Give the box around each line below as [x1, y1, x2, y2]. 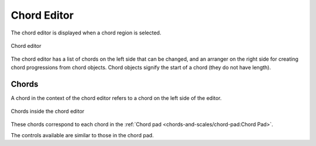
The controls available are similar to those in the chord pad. [11, 131, 154, 138]
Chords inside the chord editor [11, 108, 85, 115]
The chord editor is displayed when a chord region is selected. [11, 29, 162, 36]
